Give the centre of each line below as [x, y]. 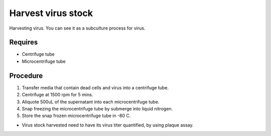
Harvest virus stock [51, 13]
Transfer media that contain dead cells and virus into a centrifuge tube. [95, 87]
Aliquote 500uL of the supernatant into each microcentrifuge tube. [91, 102]
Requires [24, 42]
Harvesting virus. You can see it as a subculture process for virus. [77, 28]
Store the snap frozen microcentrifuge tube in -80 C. [76, 116]
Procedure [26, 76]
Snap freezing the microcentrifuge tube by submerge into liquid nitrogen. [97, 108]
